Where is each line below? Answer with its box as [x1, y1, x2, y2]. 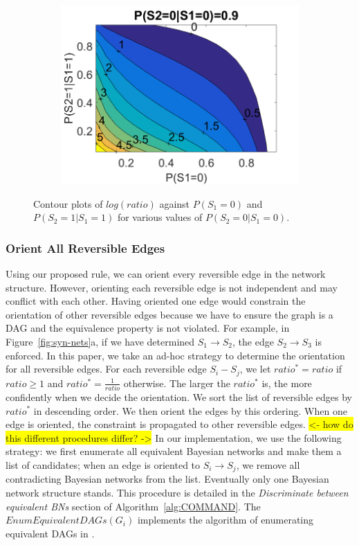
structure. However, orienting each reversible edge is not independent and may [6, 280, 338, 294]
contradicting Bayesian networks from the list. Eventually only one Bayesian [6, 472, 329, 486]
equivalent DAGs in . [6, 526, 95, 540]
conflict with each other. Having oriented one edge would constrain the [6, 294, 306, 308]
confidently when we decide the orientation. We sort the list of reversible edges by [6, 389, 352, 404]
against [159, 196, 190, 211]
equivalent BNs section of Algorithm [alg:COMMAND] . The [6, 499, 261, 513]
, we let [239, 361, 271, 376]
